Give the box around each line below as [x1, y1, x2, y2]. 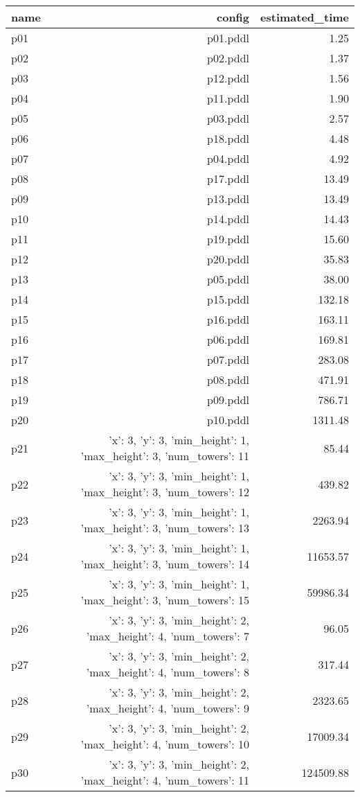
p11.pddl [207, 90, 250, 106]
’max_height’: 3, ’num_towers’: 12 [80, 484, 250, 500]
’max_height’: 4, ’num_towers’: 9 [86, 700, 250, 716]
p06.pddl [207, 331, 250, 347]
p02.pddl [207, 50, 250, 66]
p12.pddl [207, 70, 250, 86]
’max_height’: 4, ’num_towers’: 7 [86, 628, 250, 644]
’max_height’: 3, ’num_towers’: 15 [80, 592, 250, 608]
